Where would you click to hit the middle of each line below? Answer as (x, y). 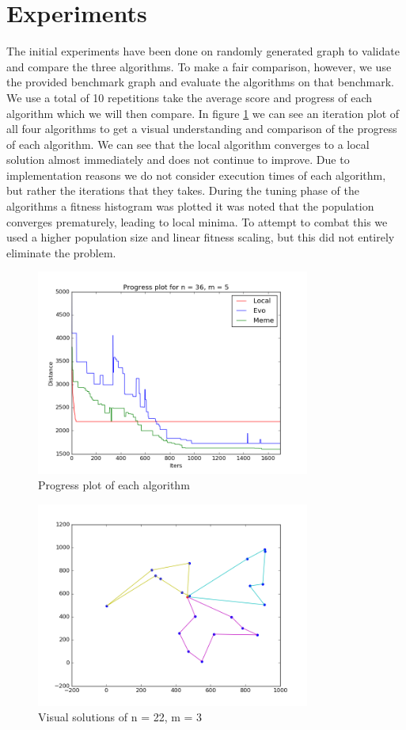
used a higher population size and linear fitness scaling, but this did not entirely (201, 237)
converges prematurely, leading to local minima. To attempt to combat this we (197, 221)
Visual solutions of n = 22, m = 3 (120, 717)
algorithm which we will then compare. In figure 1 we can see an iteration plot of (203, 113)
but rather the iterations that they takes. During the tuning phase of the (183, 190)
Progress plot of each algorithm (114, 485)
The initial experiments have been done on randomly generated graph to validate (203, 51)
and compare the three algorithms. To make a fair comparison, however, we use (199, 66)
